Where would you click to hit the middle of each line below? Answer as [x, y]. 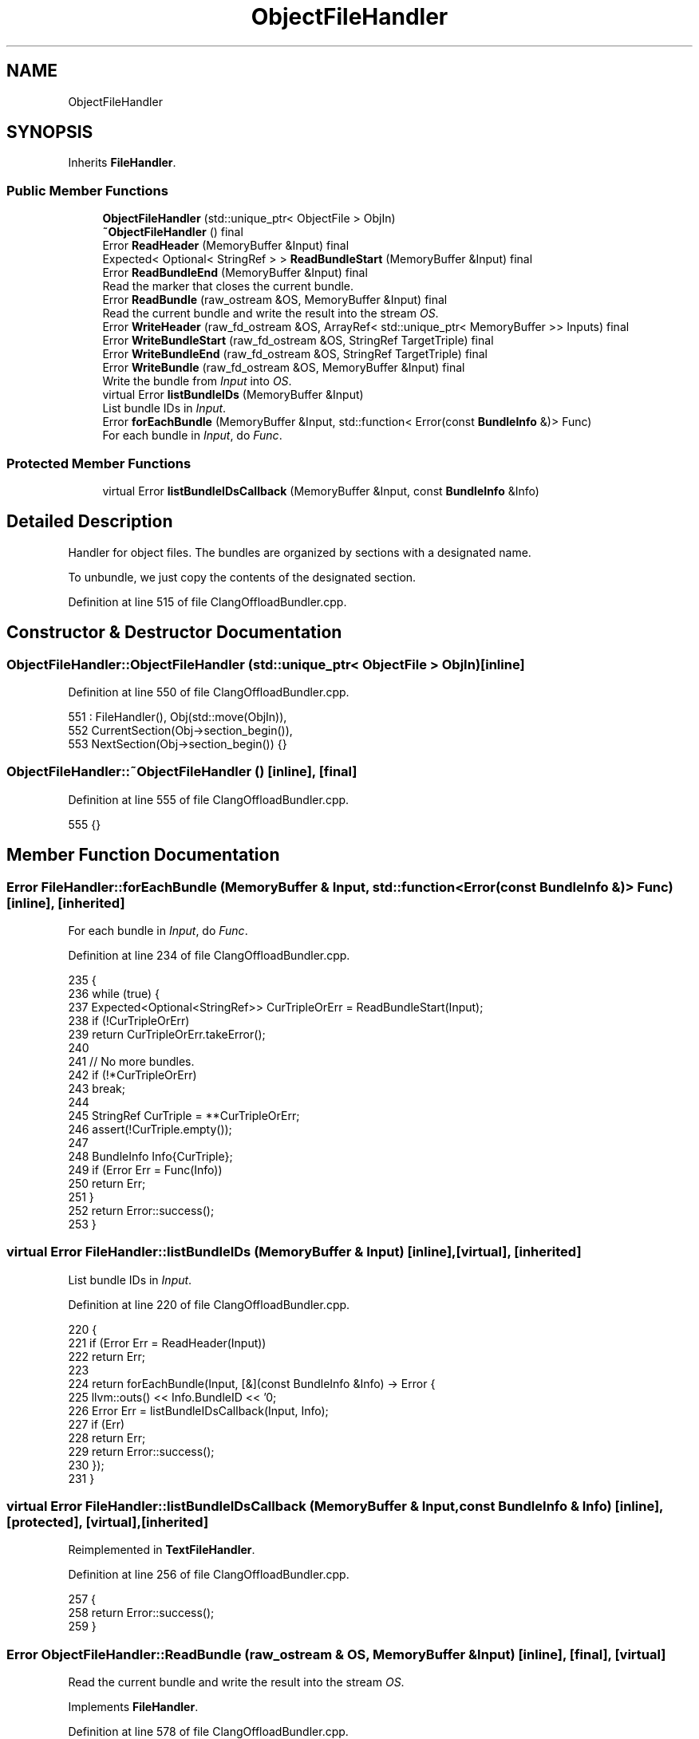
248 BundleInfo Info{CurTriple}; [150, 1156]
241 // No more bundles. [131, 1061]
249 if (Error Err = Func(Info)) [145, 1169]
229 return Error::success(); [141, 1451]
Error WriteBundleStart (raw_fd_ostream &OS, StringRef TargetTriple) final [298, 341]
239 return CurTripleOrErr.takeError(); [167, 1034]
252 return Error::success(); [141, 1210]
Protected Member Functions [99, 463]
